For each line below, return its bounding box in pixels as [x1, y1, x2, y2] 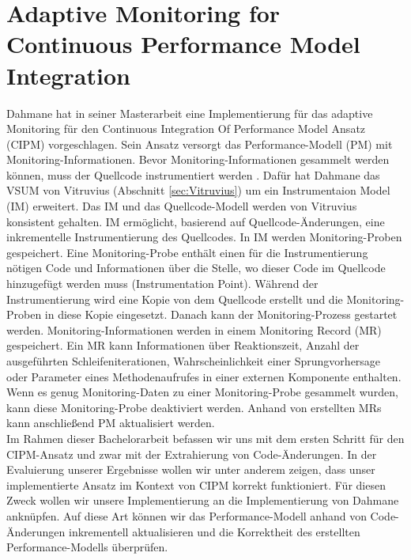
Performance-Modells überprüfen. [6, 539, 168, 555]
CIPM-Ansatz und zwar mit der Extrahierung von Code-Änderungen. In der [6, 445, 377, 462]
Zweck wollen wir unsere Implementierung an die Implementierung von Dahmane [6, 492, 399, 509]
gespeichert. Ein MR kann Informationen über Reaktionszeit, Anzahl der [6, 337, 360, 354]
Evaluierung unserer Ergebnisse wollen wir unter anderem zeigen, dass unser [6, 461, 375, 478]
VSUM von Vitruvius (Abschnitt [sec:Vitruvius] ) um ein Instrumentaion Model [6, 182, 390, 199]
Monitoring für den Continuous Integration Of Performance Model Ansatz [6, 120, 366, 137]
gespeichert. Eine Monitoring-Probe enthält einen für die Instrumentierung [6, 244, 368, 260]
